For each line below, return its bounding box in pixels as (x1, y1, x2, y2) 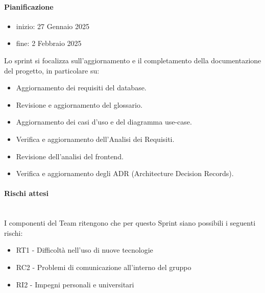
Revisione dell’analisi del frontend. (16, 151, 124, 161)
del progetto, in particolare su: (4, 65, 100, 76)
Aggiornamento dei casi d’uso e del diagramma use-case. (16, 116, 192, 127)
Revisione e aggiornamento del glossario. (16, 99, 142, 110)
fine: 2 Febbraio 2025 (16, 38, 82, 48)
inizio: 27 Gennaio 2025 (16, 20, 90, 31)
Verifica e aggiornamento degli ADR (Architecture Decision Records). (16, 168, 234, 179)
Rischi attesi (4, 188, 49, 199)
